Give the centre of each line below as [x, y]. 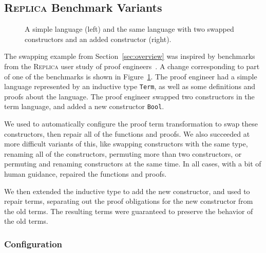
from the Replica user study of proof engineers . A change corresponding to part [132, 66]
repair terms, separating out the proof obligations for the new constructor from [129, 201]
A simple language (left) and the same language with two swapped [129, 29]
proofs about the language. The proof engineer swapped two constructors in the [129, 96]
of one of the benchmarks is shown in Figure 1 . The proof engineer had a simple [131, 76]
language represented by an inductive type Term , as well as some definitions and [130, 86]
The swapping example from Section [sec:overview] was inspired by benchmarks [130, 56]
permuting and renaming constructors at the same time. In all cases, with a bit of [133, 164]
